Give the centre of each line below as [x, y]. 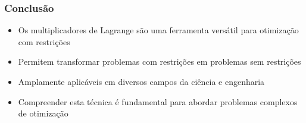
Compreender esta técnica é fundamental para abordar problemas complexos [158, 101]
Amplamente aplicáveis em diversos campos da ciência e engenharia [141, 81]
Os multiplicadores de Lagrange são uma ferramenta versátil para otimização [158, 30]
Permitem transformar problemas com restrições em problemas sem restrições [160, 61]
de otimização [43, 113]
